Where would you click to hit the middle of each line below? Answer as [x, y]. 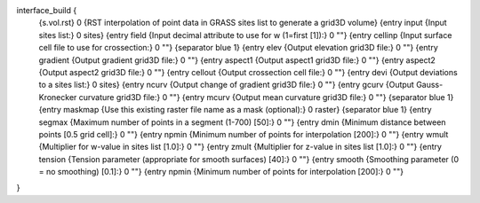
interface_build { [47, 10]
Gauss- [430, 85]
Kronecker [58, 97]
